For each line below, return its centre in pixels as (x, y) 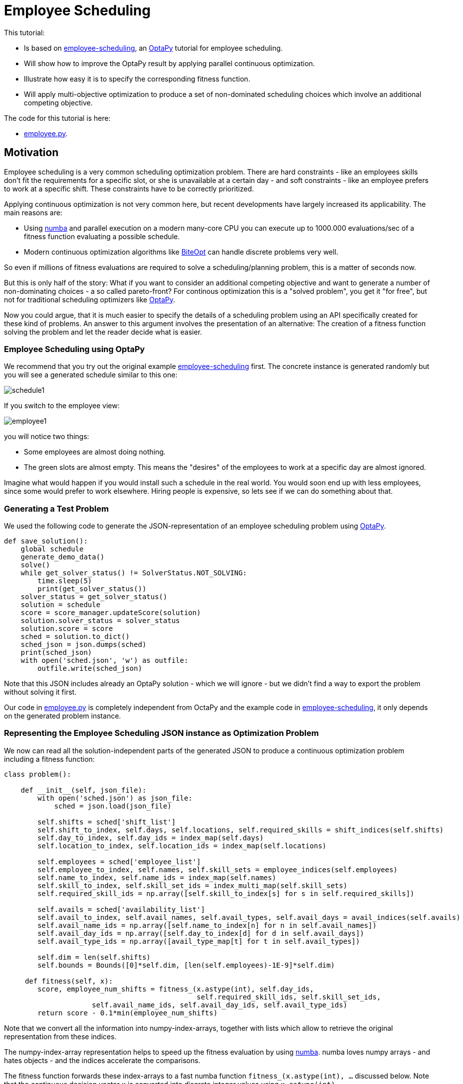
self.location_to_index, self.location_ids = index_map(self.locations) (182, 846)
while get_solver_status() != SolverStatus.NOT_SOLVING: (134, 573)
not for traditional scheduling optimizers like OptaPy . (90, 299)
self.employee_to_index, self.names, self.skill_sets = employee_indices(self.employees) (218, 869)
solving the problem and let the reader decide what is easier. (103, 332)
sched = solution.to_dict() (75, 637)
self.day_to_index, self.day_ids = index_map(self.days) (151, 838)
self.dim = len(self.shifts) (94, 957)
